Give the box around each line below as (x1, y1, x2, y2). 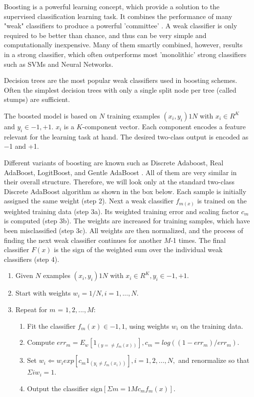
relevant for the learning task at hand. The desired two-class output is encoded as (4, 131, 249, 141)
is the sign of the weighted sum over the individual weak (54, 244, 223, 255)
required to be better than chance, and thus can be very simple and (4, 30, 207, 40)
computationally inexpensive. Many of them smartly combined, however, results (4, 40, 243, 50)
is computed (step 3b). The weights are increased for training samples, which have (4, 216, 250, 226)
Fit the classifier (27, 320, 76, 331)
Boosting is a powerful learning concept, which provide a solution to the (4, 1, 220, 11)
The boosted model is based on (4, 110, 97, 120)
